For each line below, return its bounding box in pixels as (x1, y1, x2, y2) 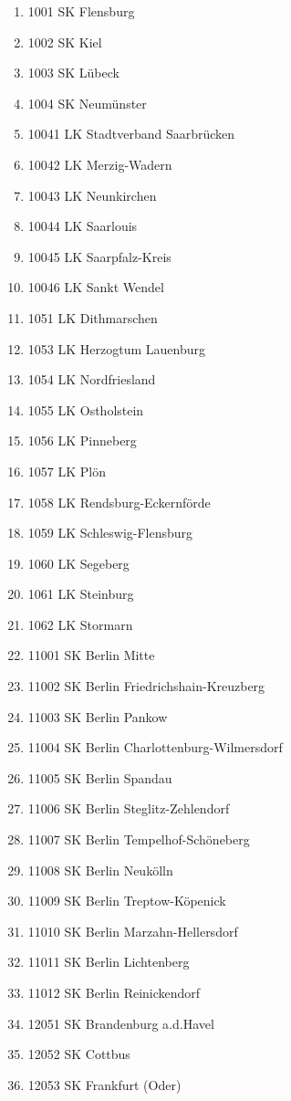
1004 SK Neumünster (27, 93, 147, 112)
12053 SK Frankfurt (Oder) (27, 1075, 182, 1094)
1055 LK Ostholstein (27, 400, 144, 419)
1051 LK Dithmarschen (27, 308, 158, 327)
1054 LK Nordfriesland (27, 370, 156, 389)
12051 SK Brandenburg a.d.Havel (27, 1013, 214, 1033)
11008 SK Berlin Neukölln (27, 860, 173, 879)
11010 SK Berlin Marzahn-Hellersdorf (27, 921, 238, 940)
